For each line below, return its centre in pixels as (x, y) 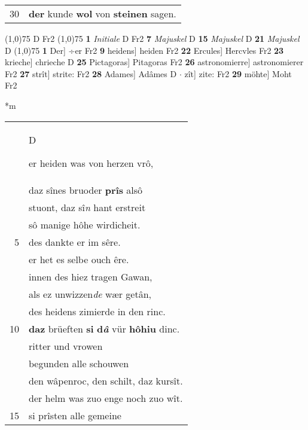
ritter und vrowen (66, 346)
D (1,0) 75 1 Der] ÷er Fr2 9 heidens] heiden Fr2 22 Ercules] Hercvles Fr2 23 (144, 50)
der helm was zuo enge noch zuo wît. (106, 398)
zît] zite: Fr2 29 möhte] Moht (238, 73)
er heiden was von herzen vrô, (91, 163)
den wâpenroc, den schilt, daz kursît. (106, 380)
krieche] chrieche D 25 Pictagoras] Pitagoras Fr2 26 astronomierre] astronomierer (154, 62)
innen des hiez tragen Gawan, (91, 276)
